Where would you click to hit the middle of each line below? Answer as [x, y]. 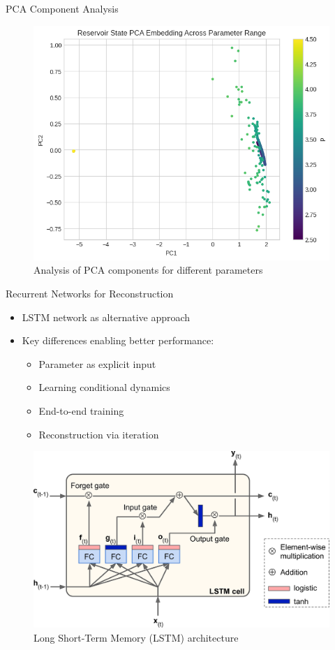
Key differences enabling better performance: [118, 340]
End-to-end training [81, 410]
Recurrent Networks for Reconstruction [90, 293]
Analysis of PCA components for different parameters [148, 270]
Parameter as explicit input [97, 363]
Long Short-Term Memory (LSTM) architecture [136, 637]
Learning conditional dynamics [104, 387]
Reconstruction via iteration [99, 434]
